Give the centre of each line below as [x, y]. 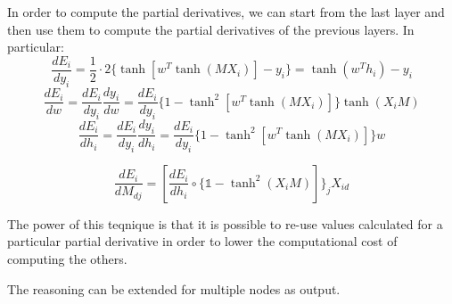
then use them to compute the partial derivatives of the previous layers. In [211, 29]
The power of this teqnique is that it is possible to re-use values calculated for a [225, 223]
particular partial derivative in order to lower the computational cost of [202, 241]
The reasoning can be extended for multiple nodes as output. [174, 288]
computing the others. [67, 259]
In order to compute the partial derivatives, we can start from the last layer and [226, 12]
